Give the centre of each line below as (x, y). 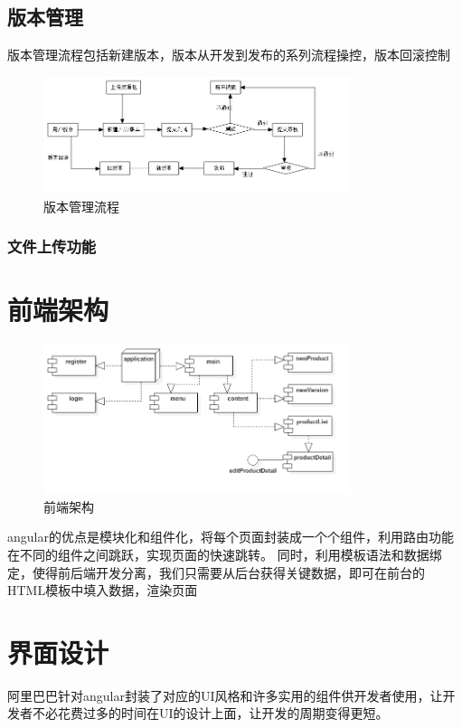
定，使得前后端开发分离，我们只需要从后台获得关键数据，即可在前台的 (216, 572)
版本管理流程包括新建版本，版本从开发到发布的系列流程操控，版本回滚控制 (229, 55)
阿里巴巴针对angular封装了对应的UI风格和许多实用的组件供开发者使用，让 (225, 695)
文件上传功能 (52, 246)
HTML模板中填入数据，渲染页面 (103, 590)
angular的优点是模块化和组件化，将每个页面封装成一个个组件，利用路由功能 (231, 537)
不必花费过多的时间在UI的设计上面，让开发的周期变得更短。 (210, 713)
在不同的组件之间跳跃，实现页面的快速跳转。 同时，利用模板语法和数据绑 (225, 554)
